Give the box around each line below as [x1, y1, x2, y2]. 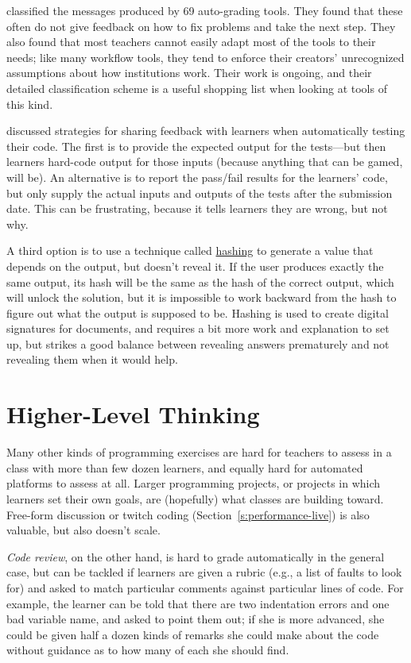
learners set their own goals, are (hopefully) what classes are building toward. [6, 490, 384, 507]
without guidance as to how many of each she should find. [6, 642, 289, 658]
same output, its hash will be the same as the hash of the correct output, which [6, 273, 394, 290]
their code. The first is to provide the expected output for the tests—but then [6, 137, 386, 154]
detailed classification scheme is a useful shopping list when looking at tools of [6, 79, 387, 96]
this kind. [6, 95, 53, 112]
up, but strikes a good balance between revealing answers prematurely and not [6, 335, 390, 352]
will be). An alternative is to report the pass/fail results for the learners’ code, [6, 168, 388, 185]
